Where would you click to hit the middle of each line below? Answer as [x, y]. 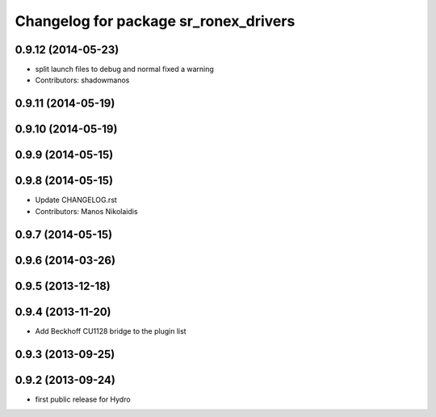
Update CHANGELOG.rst [76, 200]
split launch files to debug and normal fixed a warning [124, 69]
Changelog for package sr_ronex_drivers [155, 21]
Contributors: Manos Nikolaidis [86, 211]
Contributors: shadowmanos [82, 80]
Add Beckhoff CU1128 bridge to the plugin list [111, 331]
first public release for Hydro [83, 399]
